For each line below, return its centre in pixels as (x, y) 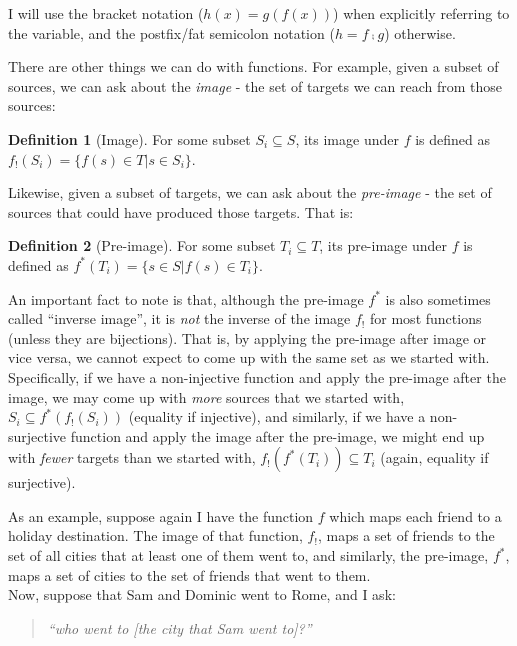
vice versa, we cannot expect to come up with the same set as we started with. (249, 357)
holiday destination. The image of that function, (155, 535)
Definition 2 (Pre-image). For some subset (142, 245)
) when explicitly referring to (421, 13)
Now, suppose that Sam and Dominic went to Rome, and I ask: (202, 594)
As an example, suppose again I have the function (161, 515)
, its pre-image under (383, 245)
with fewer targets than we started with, (132, 457)
